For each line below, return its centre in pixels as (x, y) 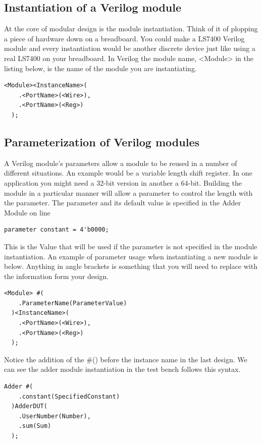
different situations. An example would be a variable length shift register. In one (128, 173)
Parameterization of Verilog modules (102, 142)
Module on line (27, 212)
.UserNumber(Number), (55, 416)
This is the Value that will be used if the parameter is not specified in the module (131, 246)
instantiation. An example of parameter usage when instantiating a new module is (131, 256)
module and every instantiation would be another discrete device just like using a (130, 48)
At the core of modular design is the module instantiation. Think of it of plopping (131, 29)
